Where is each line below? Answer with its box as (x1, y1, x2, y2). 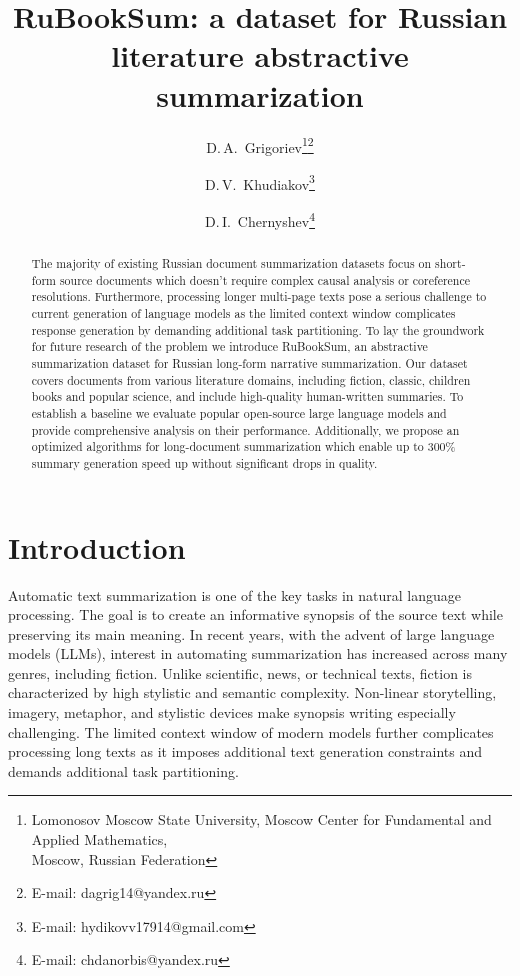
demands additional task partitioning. (8, 760, 239, 781)
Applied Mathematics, (31, 829, 168, 850)
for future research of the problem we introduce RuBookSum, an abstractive (31, 338, 428, 355)
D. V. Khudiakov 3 (205, 170, 315, 194)
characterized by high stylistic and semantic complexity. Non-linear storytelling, (8, 682, 497, 703)
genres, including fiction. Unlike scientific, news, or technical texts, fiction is (8, 662, 473, 683)
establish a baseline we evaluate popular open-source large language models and (31, 404, 447, 421)
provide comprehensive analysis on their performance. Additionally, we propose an (31, 421, 460, 438)
